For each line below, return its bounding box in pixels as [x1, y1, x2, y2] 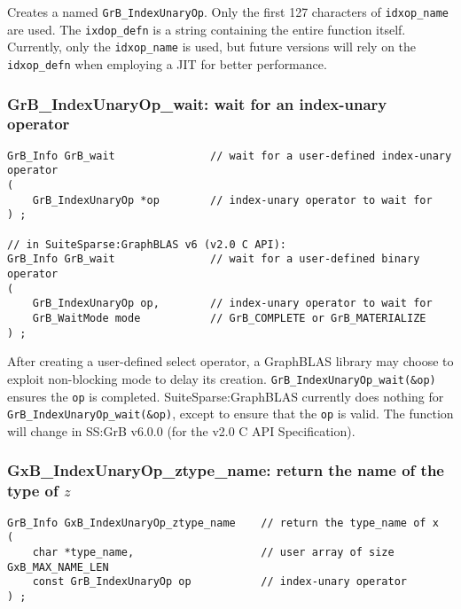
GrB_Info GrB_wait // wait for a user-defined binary [7, 253, 420, 266]
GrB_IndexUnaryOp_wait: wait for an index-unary [7, 92, 387, 114]
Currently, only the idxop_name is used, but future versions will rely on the [7, 37, 417, 56]
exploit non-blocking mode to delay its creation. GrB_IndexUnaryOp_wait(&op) [7, 369, 436, 387]
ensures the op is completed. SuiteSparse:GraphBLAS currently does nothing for [7, 386, 444, 405]
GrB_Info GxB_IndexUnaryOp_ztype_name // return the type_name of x [7, 516, 439, 529]
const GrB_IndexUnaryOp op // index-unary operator [32, 575, 408, 589]
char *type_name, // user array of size [32, 545, 395, 558]
